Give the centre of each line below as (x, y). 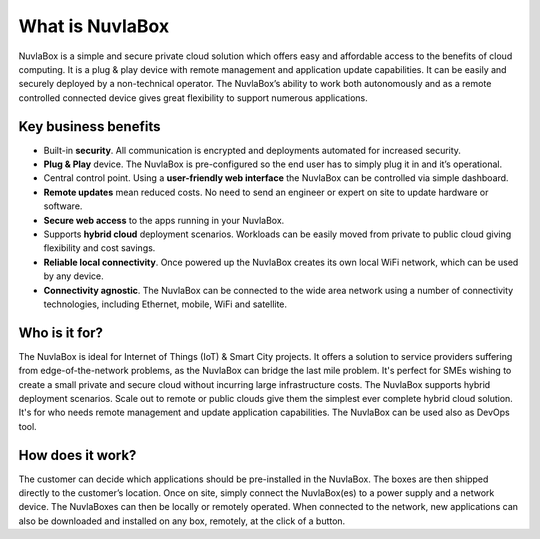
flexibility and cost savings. (99, 248)
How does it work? (77, 455)
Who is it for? (61, 332)
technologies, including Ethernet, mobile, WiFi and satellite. (165, 304)
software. (63, 206)
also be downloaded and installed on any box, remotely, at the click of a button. (182, 521)
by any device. (73, 276)
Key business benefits (89, 126)
